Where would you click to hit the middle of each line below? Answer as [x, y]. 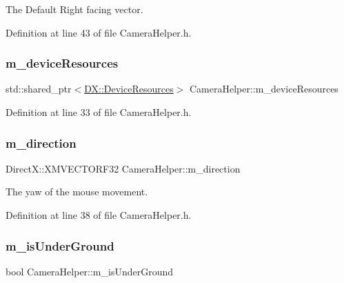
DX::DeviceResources [129, 89]
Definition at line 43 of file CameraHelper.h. [99, 32]
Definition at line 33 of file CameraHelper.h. [99, 112]
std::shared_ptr [39, 89]
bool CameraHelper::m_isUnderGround [90, 271]
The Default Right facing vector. [74, 9]
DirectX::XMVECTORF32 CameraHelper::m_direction [123, 168]
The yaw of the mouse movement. [77, 192]
